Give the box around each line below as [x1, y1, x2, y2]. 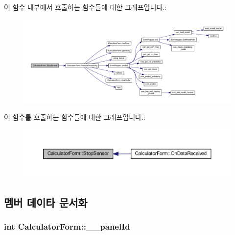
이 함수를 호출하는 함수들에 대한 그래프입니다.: [4, 112, 145, 122]
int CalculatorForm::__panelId [4, 220, 130, 233]
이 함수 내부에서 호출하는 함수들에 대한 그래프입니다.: [4, 2, 166, 12]
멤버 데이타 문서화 [4, 194, 88, 210]
